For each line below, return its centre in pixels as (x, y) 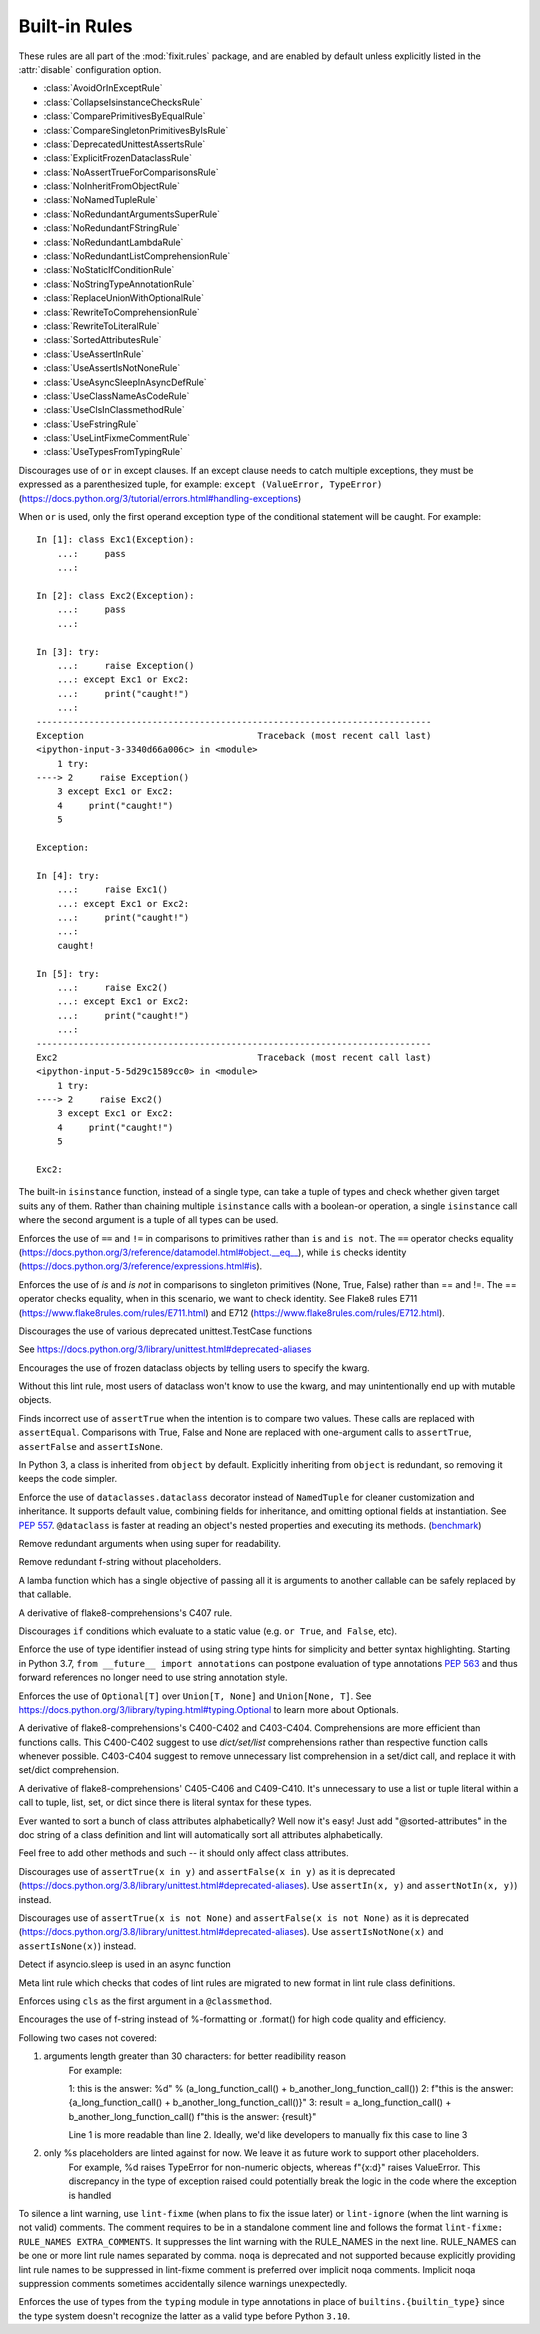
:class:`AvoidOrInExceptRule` (103, 88)
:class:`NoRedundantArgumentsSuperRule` (131, 214)
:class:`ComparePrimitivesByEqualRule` (124, 116)
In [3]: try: (68, 651)
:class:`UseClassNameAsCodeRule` (116, 396)
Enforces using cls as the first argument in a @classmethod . (145, 2001)
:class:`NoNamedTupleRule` (101, 200)
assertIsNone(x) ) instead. (77, 1946)
